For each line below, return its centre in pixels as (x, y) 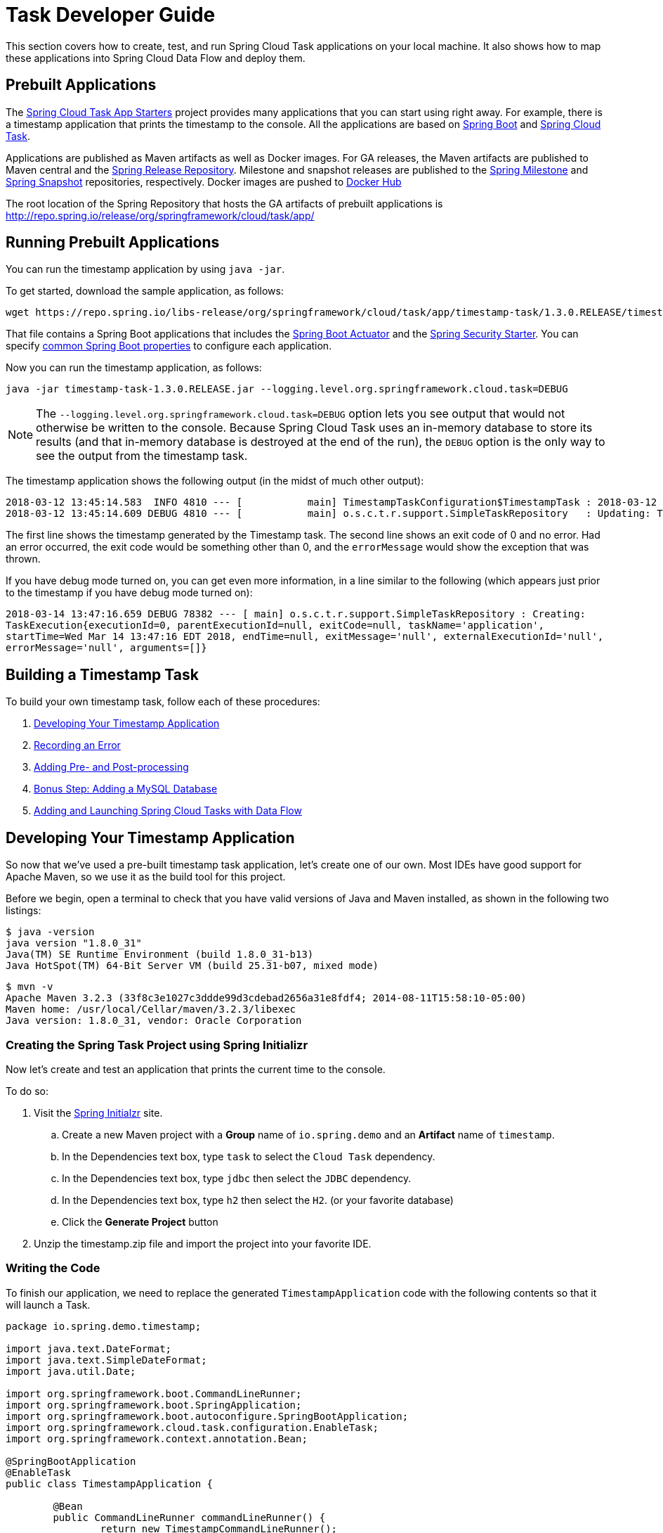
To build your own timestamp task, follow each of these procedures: (163, 702)
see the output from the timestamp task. (142, 456)
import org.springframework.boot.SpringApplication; (154, 1405)
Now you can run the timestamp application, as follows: (134, 368)
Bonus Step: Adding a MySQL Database (126, 789)
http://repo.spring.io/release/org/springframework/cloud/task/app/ (160, 215)
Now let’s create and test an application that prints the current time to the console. (196, 1069)
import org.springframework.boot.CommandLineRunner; (154, 1393)
